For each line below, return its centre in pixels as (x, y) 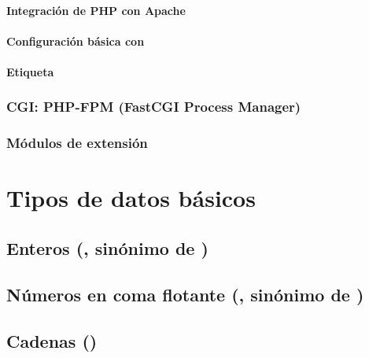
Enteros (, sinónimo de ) (107, 248)
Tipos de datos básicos (131, 198)
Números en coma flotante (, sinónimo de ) (185, 294)
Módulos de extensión (77, 143)
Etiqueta (30, 71)
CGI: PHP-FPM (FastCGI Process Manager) (154, 107)
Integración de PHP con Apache (96, 10)
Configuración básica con (76, 41)
